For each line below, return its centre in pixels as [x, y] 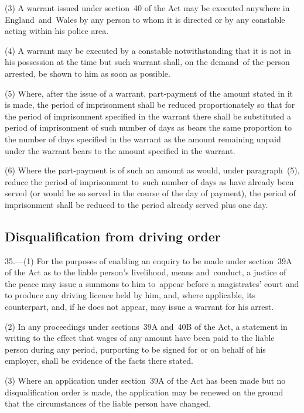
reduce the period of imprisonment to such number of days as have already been [149, 181]
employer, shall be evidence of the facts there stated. [99, 361]
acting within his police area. [57, 31]
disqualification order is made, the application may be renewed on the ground [144, 392]
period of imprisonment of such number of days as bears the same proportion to [148, 127]
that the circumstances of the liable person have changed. [108, 403]
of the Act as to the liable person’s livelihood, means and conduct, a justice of [146, 272]
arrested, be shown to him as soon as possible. [88, 73]
